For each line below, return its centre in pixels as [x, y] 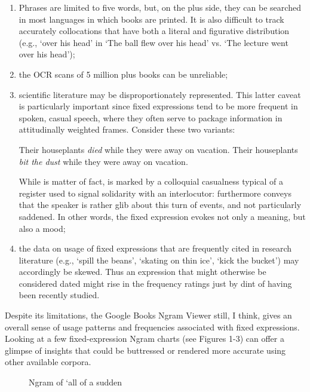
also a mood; [42, 228]
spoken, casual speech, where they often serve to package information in [151, 117]
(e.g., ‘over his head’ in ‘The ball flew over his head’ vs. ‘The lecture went [154, 42]
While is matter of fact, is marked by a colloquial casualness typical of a [151, 181]
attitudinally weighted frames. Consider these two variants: [127, 129]
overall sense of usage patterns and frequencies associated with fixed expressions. [152, 327]
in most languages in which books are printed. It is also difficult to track [151, 19]
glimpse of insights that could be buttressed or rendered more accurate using [145, 350]
